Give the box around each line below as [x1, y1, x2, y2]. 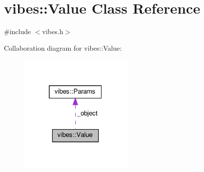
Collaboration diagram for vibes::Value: [4, 42, 122, 53]
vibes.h [42, 26, 63, 37]
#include [4, 26, 31, 37]
